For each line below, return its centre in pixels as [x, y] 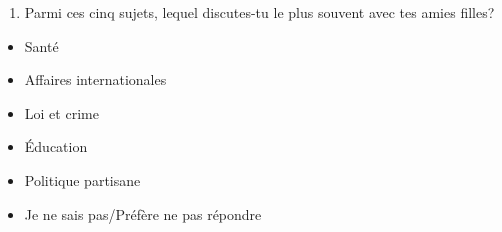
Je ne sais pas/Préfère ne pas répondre [143, 213]
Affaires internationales [95, 79]
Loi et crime [61, 112]
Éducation [56, 146]
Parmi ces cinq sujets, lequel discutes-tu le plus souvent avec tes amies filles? [259, 12]
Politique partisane [82, 179]
